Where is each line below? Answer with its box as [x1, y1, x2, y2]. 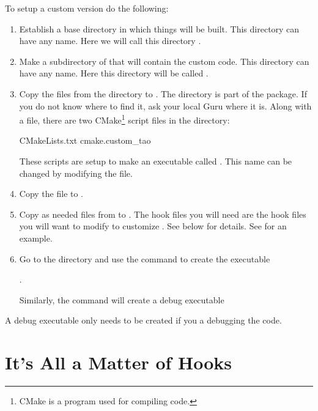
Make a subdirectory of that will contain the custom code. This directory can [19, 54, 309, 67]
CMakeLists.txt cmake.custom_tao [19, 134, 151, 147]
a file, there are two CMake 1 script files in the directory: [19, 112, 230, 126]
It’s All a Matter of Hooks [5, 350, 232, 375]
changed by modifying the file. [19, 166, 133, 179]
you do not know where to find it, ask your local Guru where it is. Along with [19, 99, 312, 112]
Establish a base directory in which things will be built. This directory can [19, 22, 300, 35]
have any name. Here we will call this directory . [19, 34, 201, 47]
